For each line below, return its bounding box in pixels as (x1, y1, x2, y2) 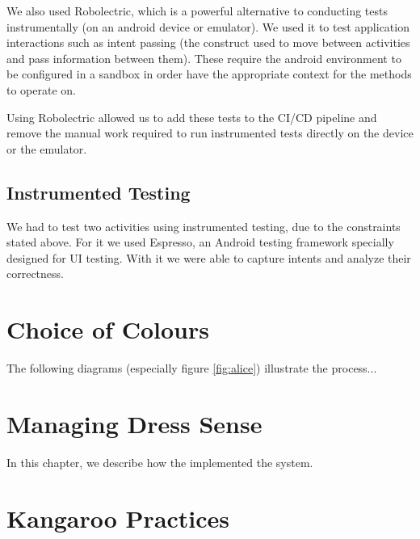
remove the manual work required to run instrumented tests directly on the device (6, 124, 414, 141)
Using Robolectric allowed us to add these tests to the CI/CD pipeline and (6, 108, 377, 125)
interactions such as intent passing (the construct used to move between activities (6, 34, 410, 51)
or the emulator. (6, 140, 87, 157)
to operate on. (6, 81, 76, 98)
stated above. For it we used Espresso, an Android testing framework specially (6, 234, 394, 251)
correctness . (6, 265, 65, 282)
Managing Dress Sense (6, 406, 262, 440)
